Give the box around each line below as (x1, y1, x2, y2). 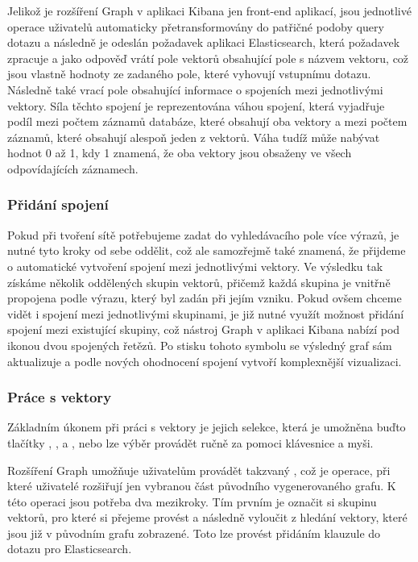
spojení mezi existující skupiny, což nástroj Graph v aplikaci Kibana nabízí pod (7, 321, 400, 338)
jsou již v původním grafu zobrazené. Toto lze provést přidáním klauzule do (7, 524, 381, 541)
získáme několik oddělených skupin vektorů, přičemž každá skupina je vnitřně (7, 273, 391, 290)
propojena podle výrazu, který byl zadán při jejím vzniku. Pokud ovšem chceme (7, 289, 402, 306)
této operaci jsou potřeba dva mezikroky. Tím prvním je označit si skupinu (7, 493, 377, 510)
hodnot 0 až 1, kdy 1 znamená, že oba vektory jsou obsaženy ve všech (7, 144, 352, 161)
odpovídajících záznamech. (7, 160, 139, 177)
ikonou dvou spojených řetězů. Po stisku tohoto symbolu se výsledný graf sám (7, 336, 392, 353)
